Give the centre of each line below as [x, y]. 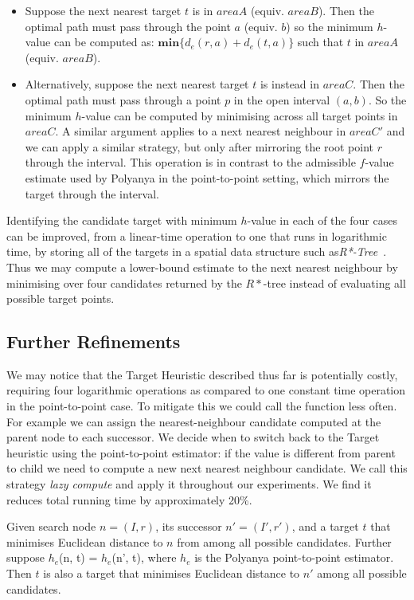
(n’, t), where [144, 557]
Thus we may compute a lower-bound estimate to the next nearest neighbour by [202, 267]
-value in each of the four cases [322, 220]
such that [320, 42]
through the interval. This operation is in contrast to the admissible [190, 162]
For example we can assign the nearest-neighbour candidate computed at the [194, 421]
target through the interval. [92, 193]
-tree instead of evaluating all [334, 282]
